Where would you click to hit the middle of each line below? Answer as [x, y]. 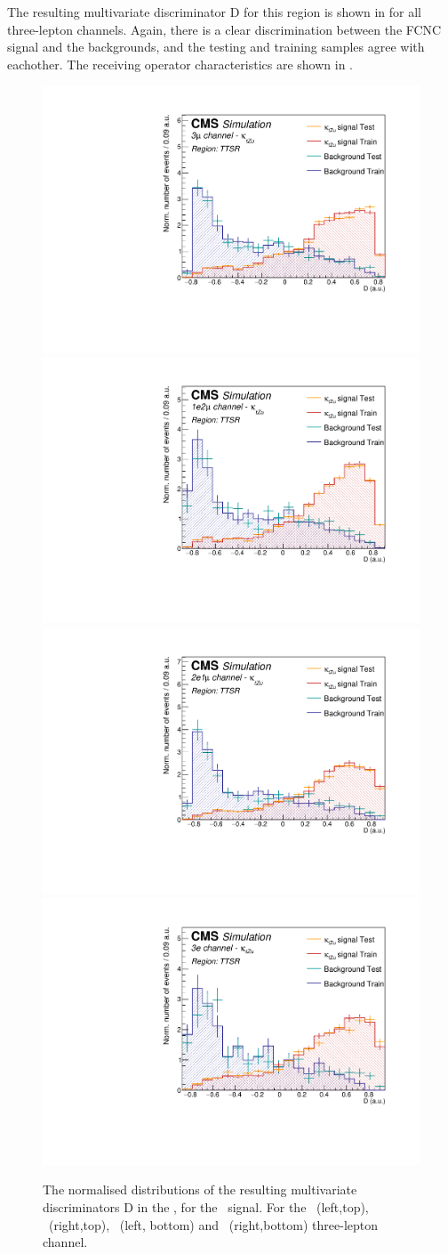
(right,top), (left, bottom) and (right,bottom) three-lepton [213, 1224]
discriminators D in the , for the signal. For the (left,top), [206, 1206]
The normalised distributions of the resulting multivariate [200, 1189]
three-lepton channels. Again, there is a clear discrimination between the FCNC [224, 29]
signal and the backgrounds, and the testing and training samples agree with [216, 47]
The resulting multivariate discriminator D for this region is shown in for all [214, 12]
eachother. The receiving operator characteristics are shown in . [180, 64]
